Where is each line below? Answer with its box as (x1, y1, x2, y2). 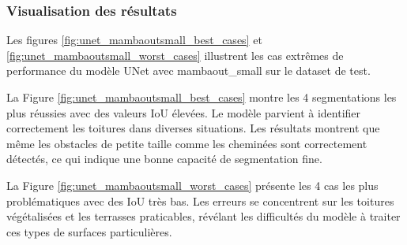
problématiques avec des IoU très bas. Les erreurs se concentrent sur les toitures (6, 192, 394, 209)
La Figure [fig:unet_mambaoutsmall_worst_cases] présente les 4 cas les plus (6, 176, 379, 193)
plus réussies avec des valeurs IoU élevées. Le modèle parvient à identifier (6, 104, 361, 121)
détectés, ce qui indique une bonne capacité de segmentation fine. (6, 150, 322, 167)
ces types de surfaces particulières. (6, 223, 172, 239)
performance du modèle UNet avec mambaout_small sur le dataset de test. (6, 62, 371, 79)
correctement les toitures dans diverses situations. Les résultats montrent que (6, 120, 380, 136)
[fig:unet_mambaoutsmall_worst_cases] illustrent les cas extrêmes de (6, 46, 344, 63)
